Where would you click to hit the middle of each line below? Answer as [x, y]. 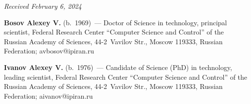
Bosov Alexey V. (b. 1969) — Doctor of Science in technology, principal [116, 22]
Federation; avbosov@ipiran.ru [49, 51]
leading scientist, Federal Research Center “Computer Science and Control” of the [126, 77]
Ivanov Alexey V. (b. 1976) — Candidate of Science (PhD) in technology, [118, 67]
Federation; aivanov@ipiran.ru [48, 95]
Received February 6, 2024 [43, 6]
